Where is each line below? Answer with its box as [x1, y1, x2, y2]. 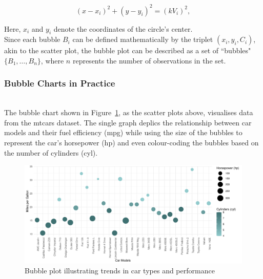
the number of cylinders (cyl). [4, 147, 98, 158]
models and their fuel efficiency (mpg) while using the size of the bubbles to [4, 127, 242, 138]
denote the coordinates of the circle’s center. [53, 23, 193, 34]
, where [41, 55, 64, 66]
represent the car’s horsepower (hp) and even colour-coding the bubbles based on [4, 137, 259, 148]
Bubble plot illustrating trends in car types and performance [25, 265, 215, 276]
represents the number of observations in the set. [72, 55, 226, 66]
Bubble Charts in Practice [4, 77, 115, 90]
